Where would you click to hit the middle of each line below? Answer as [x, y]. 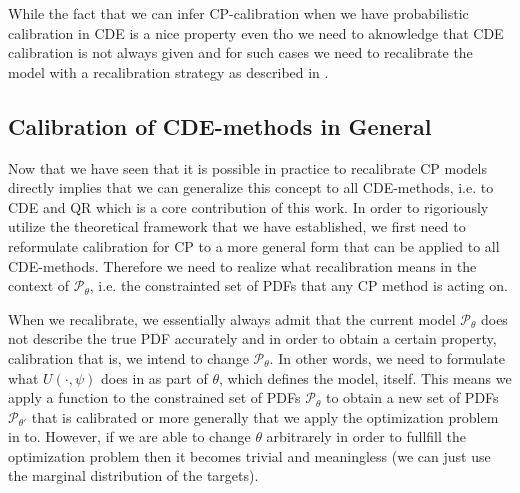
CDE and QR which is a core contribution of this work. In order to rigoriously [248, 206]
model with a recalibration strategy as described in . [168, 71]
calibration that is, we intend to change [128, 357]
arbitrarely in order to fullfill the [366, 436]
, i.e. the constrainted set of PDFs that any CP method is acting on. [298, 285]
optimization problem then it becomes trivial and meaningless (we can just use [249, 455]
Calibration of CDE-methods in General [220, 125]
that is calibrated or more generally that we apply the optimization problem [265, 416]
